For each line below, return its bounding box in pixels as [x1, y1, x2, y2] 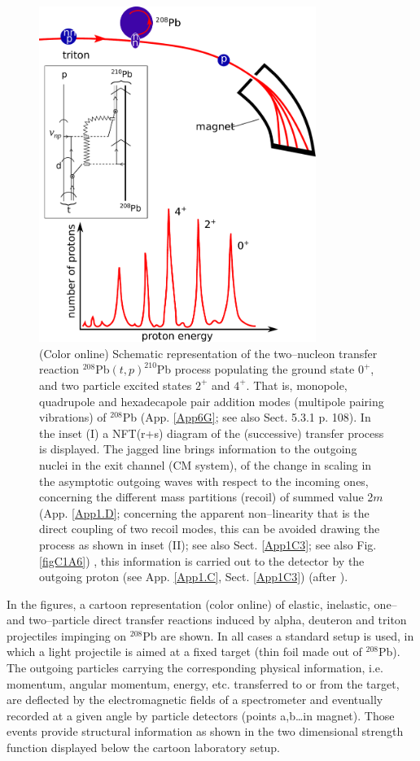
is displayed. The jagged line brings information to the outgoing [39, 440, 357, 457]
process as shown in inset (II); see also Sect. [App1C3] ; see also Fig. [39, 536, 377, 553]
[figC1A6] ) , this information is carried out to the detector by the [39, 552, 365, 569]
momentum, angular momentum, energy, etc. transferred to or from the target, [7, 675, 400, 692]
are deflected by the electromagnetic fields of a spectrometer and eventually [7, 691, 383, 708]
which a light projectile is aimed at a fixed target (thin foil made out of [7, 643, 362, 660]
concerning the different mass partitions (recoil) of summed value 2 [39, 488, 374, 505]
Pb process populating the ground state [156, 361, 355, 378]
